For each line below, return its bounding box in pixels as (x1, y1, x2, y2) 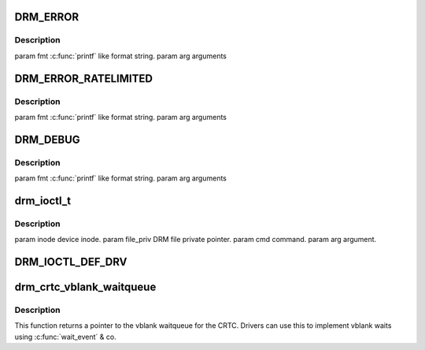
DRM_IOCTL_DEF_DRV (14, 255, 128, 269)
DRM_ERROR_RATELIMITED (14, 72, 153, 85)
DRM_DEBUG (14, 132, 80, 146)
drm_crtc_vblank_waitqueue (14, 281, 157, 294)
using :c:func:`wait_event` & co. (14, 332, 117, 341)
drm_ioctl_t (14, 194, 71, 207)
